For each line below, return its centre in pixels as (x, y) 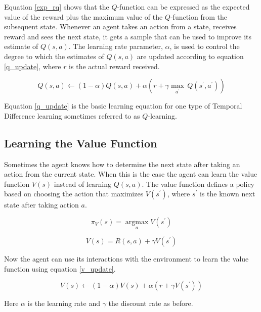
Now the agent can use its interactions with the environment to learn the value (126, 259)
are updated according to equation (190, 56)
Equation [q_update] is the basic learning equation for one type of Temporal (123, 106)
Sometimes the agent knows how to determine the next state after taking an (122, 164)
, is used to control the (205, 46)
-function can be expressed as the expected (183, 7)
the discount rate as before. (151, 303)
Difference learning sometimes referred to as (72, 115)
